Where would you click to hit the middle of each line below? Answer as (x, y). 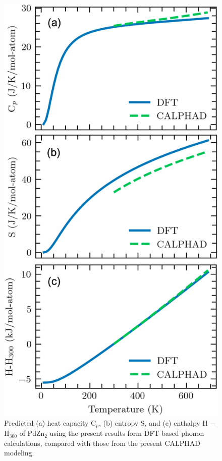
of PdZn (32, 433)
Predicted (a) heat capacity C (50, 422)
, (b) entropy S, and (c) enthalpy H (153, 422)
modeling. (19, 453)
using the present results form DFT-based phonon (127, 433)
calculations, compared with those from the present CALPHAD (102, 443)
